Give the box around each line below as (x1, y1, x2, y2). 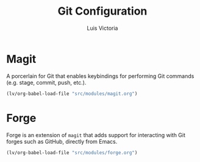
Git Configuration (57, 4, 148, 18)
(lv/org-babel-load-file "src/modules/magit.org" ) (6, 90, 138, 97)
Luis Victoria (87, 24, 118, 32)
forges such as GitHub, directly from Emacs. (6, 138, 118, 145)
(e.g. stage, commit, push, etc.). (6, 79, 87, 86)
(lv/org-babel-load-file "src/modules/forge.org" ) (6, 149, 138, 156)
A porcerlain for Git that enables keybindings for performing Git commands (6, 72, 195, 80)
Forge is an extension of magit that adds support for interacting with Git (6, 131, 186, 138)
